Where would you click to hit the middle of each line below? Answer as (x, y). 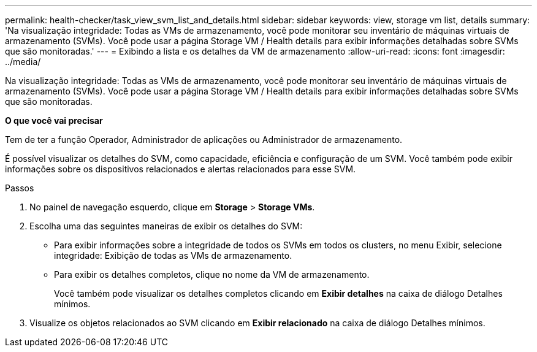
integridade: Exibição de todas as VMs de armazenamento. (173, 255)
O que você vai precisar (54, 121)
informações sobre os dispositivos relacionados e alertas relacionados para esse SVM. (181, 169)
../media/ (23, 62)
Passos (20, 188)
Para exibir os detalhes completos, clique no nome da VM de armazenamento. (212, 274)
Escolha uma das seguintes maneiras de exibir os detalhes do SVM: (166, 226)
